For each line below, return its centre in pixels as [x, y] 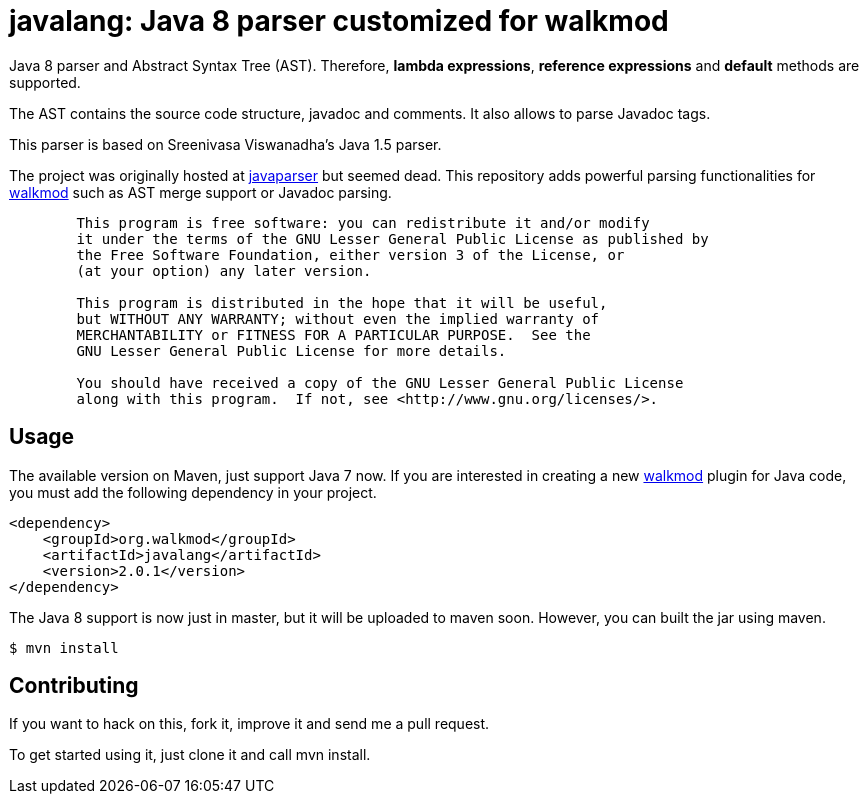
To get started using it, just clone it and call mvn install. [190, 755]
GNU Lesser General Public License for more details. [291, 350]
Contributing [74, 686]
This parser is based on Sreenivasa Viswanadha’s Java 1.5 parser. [225, 144]
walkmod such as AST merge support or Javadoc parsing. [200, 192]
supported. [45, 82]
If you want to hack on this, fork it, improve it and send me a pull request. [249, 724]
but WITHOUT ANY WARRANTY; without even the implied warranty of [338, 318]
